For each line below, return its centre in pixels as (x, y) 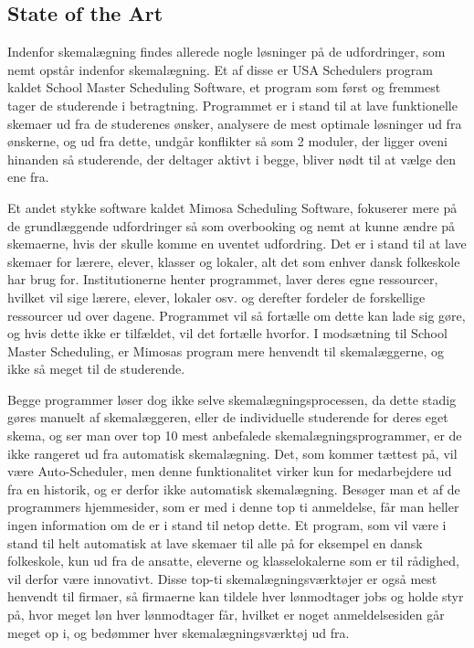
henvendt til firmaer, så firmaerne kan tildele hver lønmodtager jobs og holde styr (236, 596)
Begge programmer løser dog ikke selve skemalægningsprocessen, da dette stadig (232, 399)
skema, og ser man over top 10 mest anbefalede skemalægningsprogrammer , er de (235, 436)
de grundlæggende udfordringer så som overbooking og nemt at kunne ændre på (232, 225)
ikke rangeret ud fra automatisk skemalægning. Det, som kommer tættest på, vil (232, 453)
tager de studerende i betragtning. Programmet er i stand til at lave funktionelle (232, 105)
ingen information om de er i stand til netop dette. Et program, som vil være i (227, 525)
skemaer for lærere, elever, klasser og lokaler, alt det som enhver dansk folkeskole (234, 261)
